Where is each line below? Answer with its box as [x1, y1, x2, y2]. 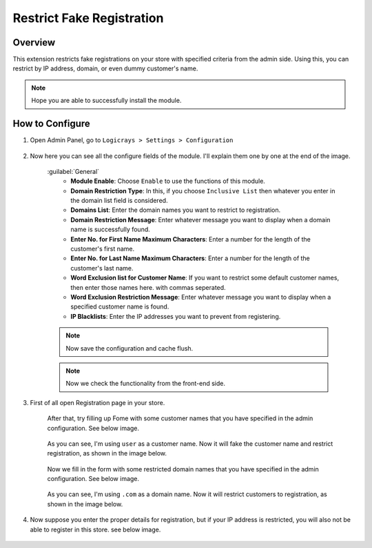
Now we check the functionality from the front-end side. [65, 380, 225, 388]
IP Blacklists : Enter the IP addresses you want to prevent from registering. [70, 312, 281, 320]
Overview [12, 37, 56, 48]
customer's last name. [70, 264, 134, 272]
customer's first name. [70, 245, 135, 253]
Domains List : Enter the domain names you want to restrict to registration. [70, 206, 281, 214]
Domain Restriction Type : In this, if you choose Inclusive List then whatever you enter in [70, 186, 335, 195]
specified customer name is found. [70, 302, 169, 311]
